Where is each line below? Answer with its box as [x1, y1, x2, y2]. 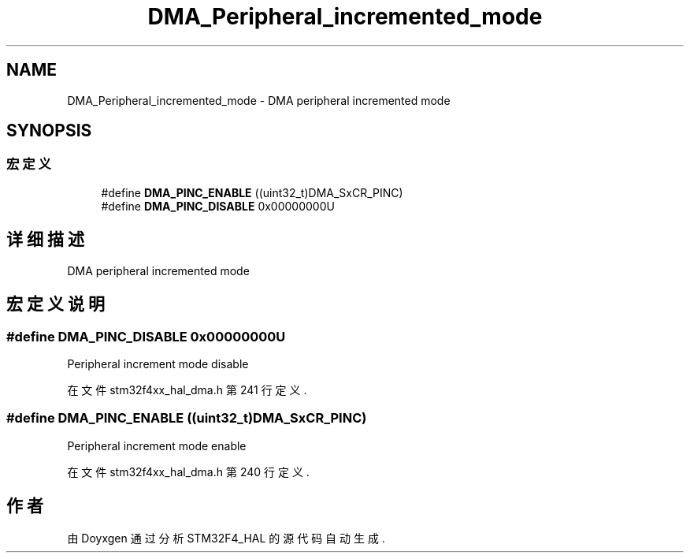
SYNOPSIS [6, 121, 92, 141]
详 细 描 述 [6, 229, 84, 250]
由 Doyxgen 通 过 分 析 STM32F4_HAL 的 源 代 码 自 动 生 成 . [67, 531, 385, 546]
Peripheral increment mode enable [67, 438, 247, 453]
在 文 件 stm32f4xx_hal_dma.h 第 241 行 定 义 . [67, 382, 307, 397]
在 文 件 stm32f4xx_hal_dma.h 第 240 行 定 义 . [67, 464, 310, 479]
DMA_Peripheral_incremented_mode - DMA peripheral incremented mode [67, 93, 451, 107]
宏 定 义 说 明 [6, 294, 105, 315]
